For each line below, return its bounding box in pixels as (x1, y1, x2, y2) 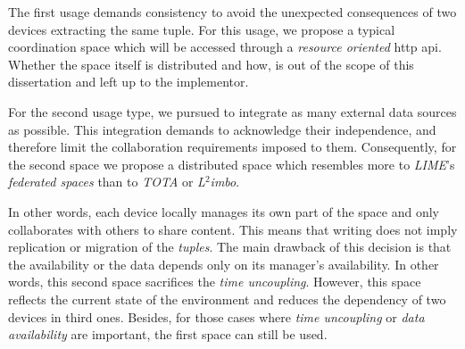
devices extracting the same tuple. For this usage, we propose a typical (8, 20, 395, 38)
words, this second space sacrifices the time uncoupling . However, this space (8, 272, 421, 291)
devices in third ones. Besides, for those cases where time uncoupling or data (8, 307, 425, 326)
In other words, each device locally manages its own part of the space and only (8, 202, 439, 220)
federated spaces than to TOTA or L (8, 172, 205, 191)
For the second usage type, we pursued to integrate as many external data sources (8, 102, 457, 120)
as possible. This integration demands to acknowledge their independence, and (8, 120, 436, 138)
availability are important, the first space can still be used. (8, 325, 328, 344)
